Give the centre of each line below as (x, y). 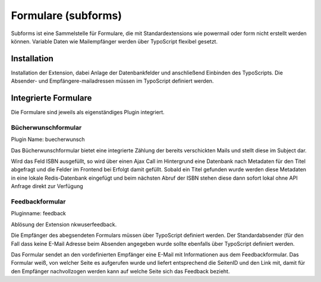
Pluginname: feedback (39, 214)
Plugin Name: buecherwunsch (48, 139)
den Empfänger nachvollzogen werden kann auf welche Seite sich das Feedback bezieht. (120, 271)
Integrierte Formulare (51, 98)
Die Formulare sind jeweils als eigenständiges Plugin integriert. (88, 112)
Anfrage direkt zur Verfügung (47, 186)
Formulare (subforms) (66, 15)
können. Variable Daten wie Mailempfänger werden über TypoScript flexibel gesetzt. (114, 41)
